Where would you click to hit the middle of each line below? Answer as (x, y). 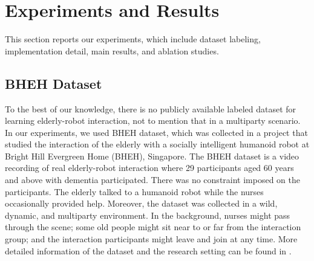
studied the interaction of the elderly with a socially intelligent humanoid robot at (157, 144)
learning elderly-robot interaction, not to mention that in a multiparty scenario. (153, 121)
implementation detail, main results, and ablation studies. (112, 50)
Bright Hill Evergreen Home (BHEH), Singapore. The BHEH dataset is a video (152, 156)
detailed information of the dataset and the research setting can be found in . (148, 250)
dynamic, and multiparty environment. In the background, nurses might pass (148, 215)
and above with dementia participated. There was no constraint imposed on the (153, 180)
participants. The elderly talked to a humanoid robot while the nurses (134, 191)
